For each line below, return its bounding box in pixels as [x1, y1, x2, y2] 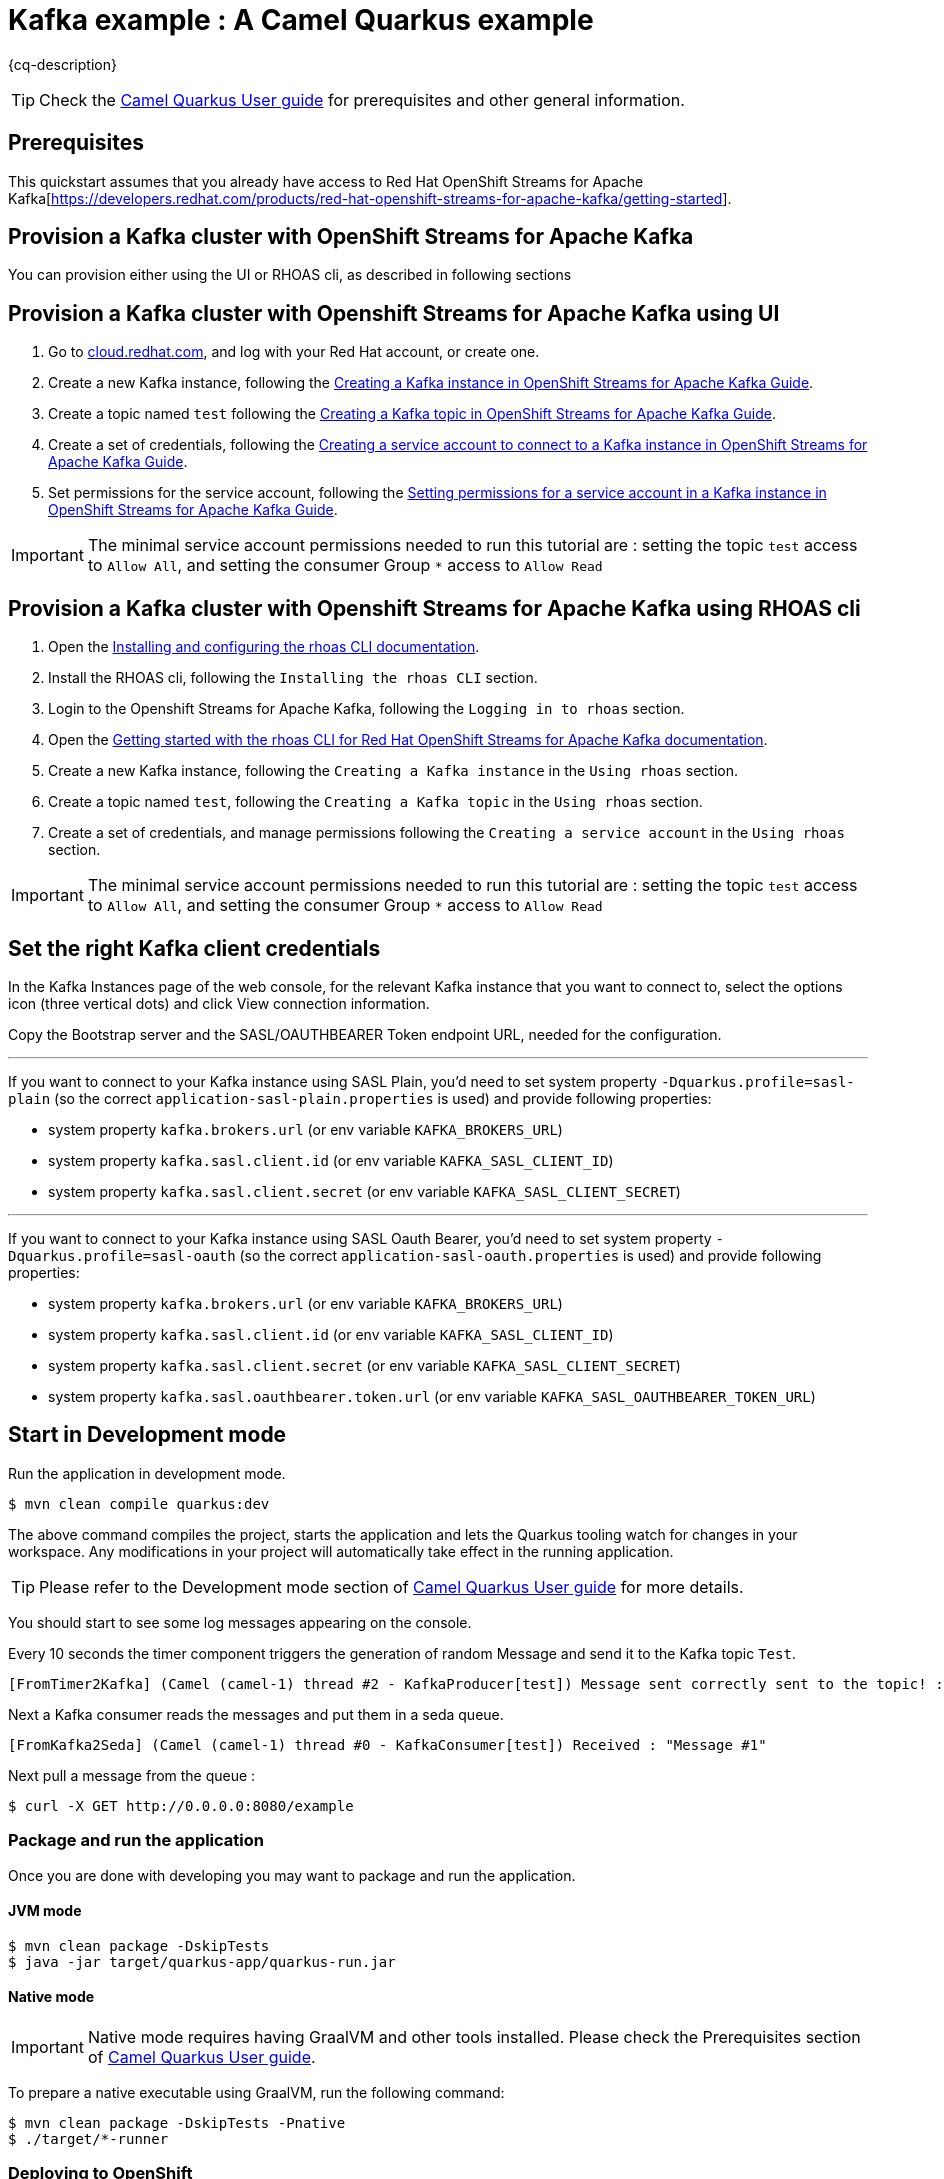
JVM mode [8, 1902, 82, 1920]
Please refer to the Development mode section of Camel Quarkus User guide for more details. [39, 1576, 744, 1597]
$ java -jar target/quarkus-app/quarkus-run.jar [8, 1953, 396, 1970]
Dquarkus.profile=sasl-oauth [8, 1247, 236, 1264]
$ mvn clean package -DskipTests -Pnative [8, 2115, 346, 2131]
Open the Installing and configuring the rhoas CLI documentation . [48, 638, 480, 656]
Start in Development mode [8, 1422, 287, 1448]
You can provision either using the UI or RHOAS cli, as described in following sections [8, 266, 572, 284]
